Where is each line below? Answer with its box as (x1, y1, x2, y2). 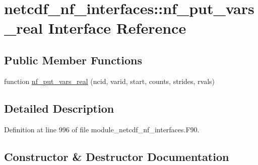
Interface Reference (48, 18, 186, 38)
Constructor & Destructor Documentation (4, 148, 229, 164)
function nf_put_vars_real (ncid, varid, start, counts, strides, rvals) (4, 75, 215, 86)
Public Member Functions (4, 52, 142, 67)
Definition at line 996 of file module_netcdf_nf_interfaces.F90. (4, 124, 200, 134)
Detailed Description (4, 100, 114, 116)
